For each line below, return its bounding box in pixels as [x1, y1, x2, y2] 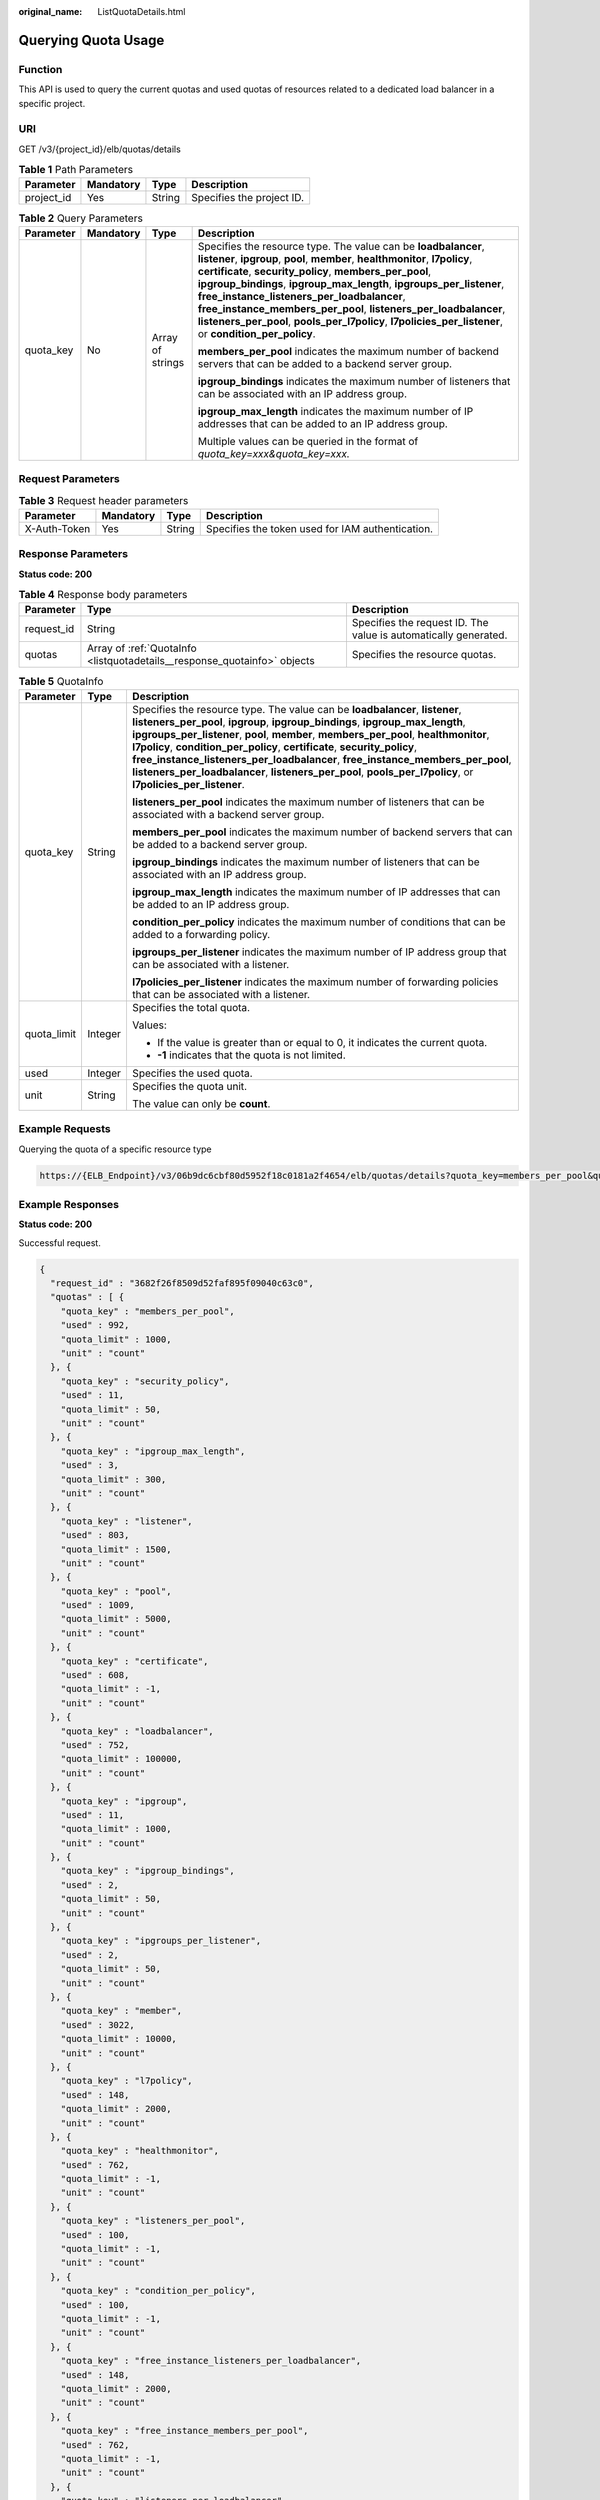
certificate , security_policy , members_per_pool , [197, 264, 432, 278]
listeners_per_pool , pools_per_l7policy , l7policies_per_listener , [197, 314, 504, 328]
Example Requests [18, 1122, 111, 1136]
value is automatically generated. [351, 628, 508, 642]
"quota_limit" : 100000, [60, 1753, 183, 1765]
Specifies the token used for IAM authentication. [205, 521, 434, 535]
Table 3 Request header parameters [18, 493, 189, 507]
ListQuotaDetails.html [97, 6, 186, 17]
